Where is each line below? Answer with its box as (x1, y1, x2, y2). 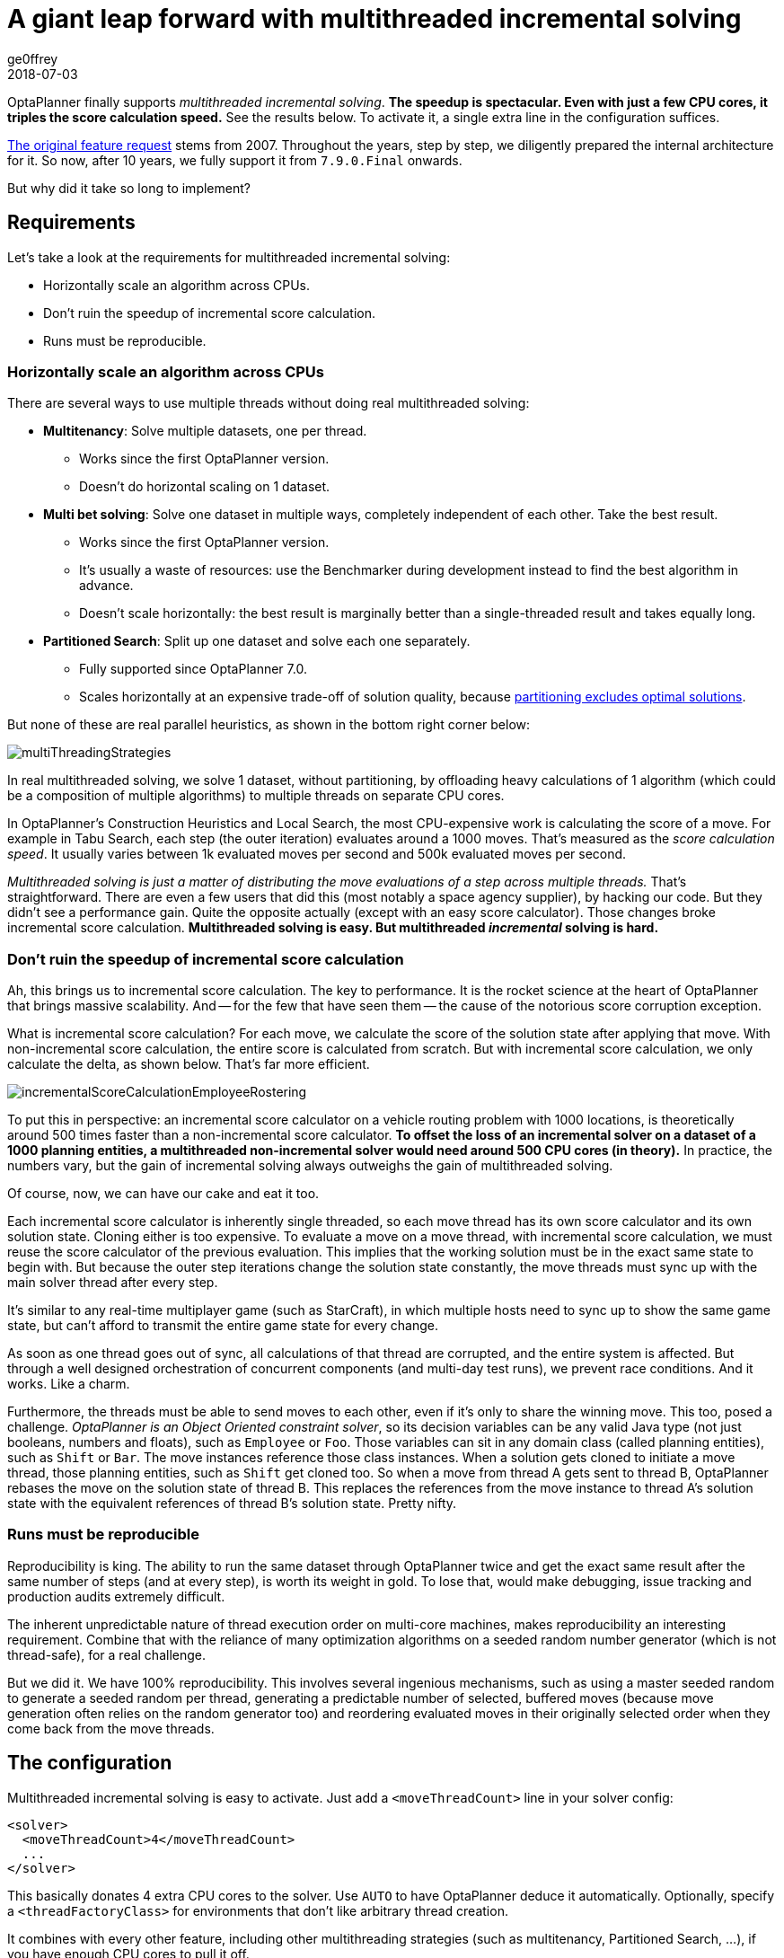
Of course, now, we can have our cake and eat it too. (7, 1186, 320, 1202)
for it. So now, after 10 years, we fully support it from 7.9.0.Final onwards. (7, 152, 462, 168)
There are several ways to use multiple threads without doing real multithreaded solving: (7, 395, 530, 411)
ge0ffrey (7, 50, 58, 66)
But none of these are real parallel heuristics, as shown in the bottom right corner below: (7, 717, 531, 733)
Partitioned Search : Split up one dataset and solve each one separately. (43, 633, 471, 649)
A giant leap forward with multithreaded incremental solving (7, 4, 742, 34)
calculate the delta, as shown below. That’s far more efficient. (7, 1056, 370, 1072)
